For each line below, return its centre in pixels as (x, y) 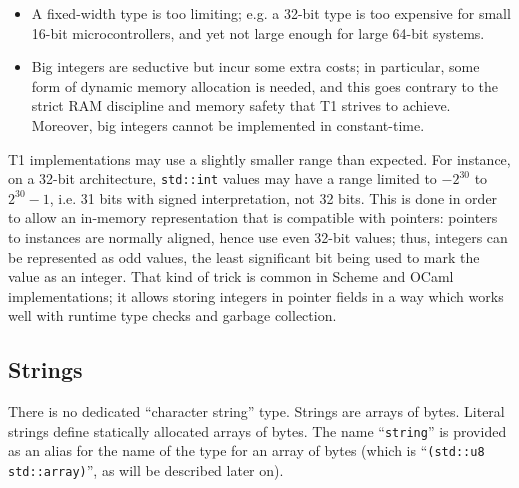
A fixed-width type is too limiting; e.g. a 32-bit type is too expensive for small (271, 13)
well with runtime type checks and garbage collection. (172, 315)
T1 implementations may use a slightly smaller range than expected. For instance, (259, 158)
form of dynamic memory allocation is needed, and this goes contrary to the (265, 85)
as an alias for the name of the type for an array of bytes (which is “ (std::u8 (246, 450)
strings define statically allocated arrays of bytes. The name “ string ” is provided (257, 430)
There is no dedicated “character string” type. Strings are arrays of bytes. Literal (256, 411)
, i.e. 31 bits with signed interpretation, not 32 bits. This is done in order (273, 197)
